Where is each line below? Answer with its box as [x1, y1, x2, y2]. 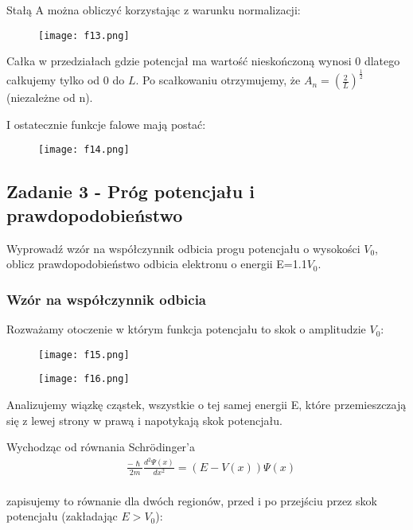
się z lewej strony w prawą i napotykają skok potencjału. [6, 411, 282, 428]
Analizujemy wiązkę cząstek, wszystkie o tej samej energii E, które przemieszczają [6, 396, 407, 412]
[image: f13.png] [38, 29, 130, 41]
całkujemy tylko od [6, 72, 100, 88]
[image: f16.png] [38, 373, 130, 385]
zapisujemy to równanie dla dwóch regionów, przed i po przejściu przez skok [6, 492, 377, 509]
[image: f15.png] [38, 349, 130, 360]
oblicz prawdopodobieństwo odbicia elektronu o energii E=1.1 [6, 255, 307, 272]
